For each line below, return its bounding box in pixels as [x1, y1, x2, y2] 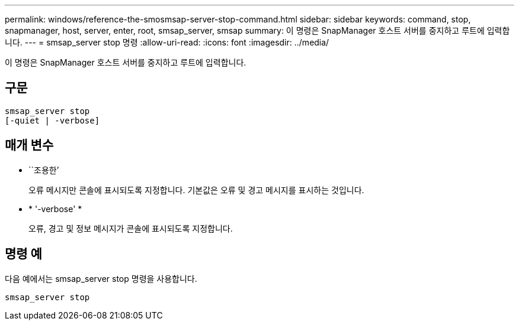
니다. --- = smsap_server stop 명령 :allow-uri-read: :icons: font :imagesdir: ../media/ [5, 37, 329, 47]
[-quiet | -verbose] [5, 115, 100, 125]
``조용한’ [28, 164, 59, 175]
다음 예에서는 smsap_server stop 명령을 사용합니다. [5, 273, 197, 284]
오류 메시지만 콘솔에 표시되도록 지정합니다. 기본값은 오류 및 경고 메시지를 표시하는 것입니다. [28, 184, 364, 195]
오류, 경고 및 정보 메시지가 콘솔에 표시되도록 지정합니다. [28, 223, 233, 233]
